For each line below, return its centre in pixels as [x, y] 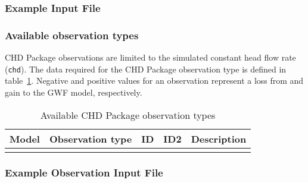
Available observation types [72, 35]
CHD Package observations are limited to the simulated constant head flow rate [150, 57]
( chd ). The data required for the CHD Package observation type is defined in [146, 69]
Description [219, 138]
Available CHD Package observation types [128, 115]
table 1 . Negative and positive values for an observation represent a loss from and [154, 81]
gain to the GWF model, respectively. [74, 92]
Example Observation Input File [84, 173]
